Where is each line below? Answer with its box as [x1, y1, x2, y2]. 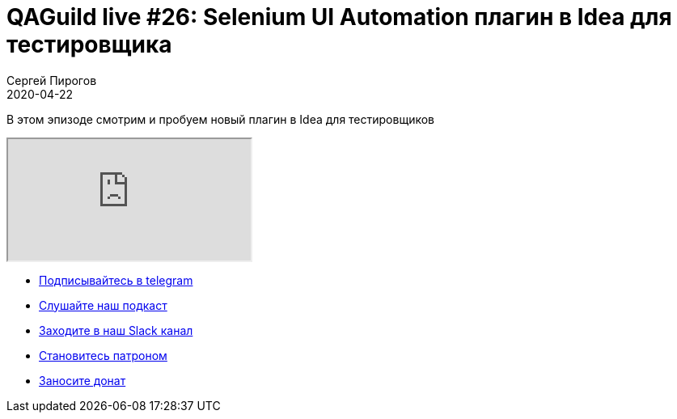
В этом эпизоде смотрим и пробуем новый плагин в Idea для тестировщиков [6, 112, 434, 126]
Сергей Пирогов [6, 73, 97, 87]
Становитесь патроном [39, 348, 167, 362]
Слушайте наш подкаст [39, 298, 167, 312]
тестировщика [6, 31, 172, 58]
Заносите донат [39, 373, 126, 387]
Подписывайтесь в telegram [39, 273, 193, 287]
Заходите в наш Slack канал [39, 323, 193, 337]
